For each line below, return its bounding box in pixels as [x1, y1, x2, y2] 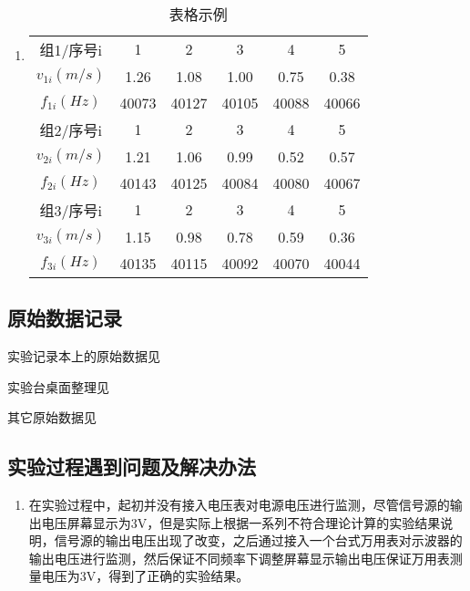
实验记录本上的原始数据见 [7, 347, 160, 366]
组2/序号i [39, 119, 102, 140]
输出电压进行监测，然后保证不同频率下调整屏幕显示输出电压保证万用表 [28, 548, 450, 567]
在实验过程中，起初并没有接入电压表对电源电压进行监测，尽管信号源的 [28, 495, 450, 514]
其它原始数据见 [7, 408, 97, 427]
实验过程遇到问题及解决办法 [7, 452, 256, 481]
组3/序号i [39, 199, 102, 221]
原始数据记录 [7, 304, 122, 332]
